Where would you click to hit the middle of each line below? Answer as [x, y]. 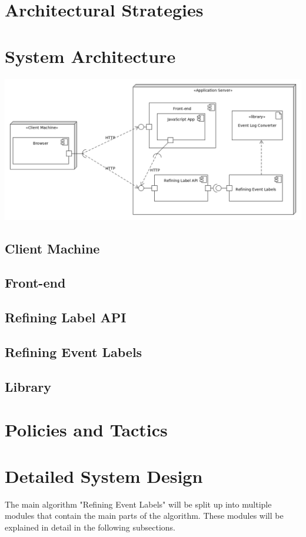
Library [28, 386]
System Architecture [90, 56]
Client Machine [52, 248]
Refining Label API [66, 317]
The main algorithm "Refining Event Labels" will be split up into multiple [138, 504]
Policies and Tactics [86, 430]
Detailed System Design [104, 476]
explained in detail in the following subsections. [90, 527]
